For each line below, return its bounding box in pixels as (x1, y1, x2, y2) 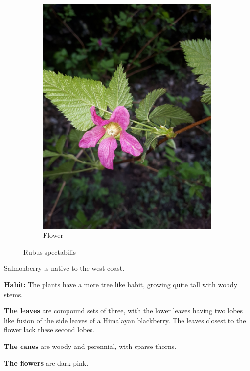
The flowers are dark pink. (4, 357, 89, 368)
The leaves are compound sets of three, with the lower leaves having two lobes (4, 305, 243, 316)
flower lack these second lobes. (4, 325, 94, 335)
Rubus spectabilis (23, 246, 76, 256)
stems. (4, 289, 23, 299)
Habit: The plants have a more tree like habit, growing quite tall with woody (4, 279, 238, 290)
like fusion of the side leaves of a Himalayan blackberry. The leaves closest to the (4, 315, 246, 325)
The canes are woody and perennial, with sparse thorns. (4, 341, 177, 351)
